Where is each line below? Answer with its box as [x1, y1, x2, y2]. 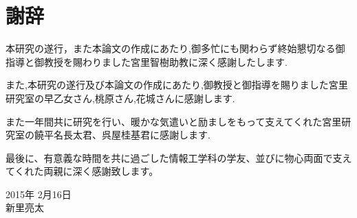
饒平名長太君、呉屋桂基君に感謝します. [34, 128, 210, 142]
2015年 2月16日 [6, 186, 72, 201]
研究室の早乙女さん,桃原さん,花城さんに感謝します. [6, 90, 235, 105]
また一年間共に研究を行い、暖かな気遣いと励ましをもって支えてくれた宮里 [6, 114, 342, 128]
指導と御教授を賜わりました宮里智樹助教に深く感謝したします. [6, 54, 288, 69]
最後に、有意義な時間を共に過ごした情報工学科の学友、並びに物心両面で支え [6, 150, 352, 165]
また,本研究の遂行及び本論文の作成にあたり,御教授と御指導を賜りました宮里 [6, 77, 348, 92]
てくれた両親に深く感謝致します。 [6, 164, 159, 178]
